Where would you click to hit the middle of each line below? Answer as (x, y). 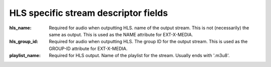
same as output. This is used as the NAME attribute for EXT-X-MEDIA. (121, 34)
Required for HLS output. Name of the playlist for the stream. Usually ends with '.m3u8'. (140, 56)
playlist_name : (25, 56)
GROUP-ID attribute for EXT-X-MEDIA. (88, 48)
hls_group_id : (24, 42)
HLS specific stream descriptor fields (89, 13)
